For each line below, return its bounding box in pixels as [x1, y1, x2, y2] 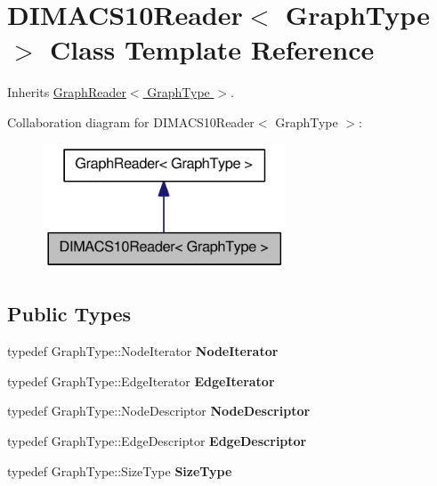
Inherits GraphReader [7, 83, 126, 101]
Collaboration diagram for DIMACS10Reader [7, 112, 255, 131]
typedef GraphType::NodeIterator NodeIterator [7, 342, 279, 360]
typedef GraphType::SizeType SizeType [7, 461, 232, 480]
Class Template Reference [50, 31, 375, 68]
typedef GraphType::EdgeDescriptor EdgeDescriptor [7, 432, 307, 450]
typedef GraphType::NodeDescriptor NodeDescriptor [7, 401, 311, 420]
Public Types [7, 300, 132, 328]
